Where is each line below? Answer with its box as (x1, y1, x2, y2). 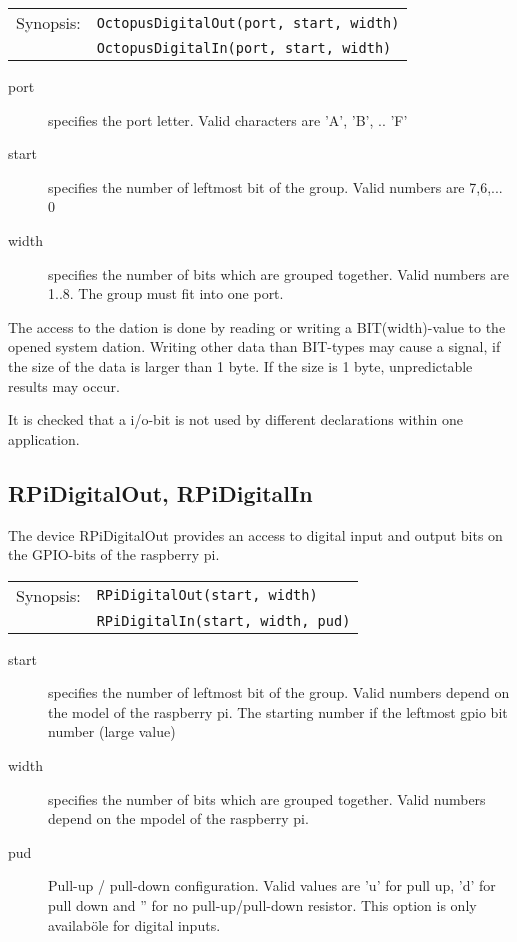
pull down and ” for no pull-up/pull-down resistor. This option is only (48, 895, 477, 916)
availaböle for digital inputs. (48, 914, 221, 935)
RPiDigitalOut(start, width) (96, 587, 318, 604)
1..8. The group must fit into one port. (48, 283, 284, 304)
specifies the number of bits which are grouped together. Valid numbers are (48, 263, 509, 284)
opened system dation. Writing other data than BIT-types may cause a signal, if (8, 336, 501, 357)
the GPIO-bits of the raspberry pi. (8, 544, 220, 565)
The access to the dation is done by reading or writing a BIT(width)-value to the (8, 316, 506, 337)
